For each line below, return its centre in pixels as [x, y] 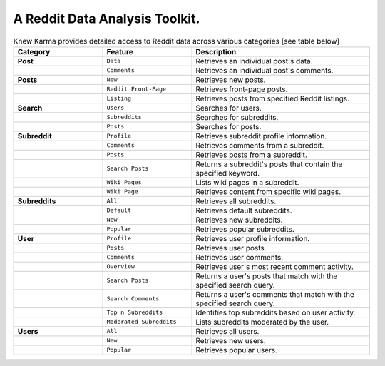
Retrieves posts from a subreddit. [252, 155]
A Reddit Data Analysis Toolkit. [107, 19]
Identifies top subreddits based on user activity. [276, 312]
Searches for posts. [229, 126]
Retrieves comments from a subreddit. [260, 145]
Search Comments [133, 299]
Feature [120, 51]
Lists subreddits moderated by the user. [262, 322]
